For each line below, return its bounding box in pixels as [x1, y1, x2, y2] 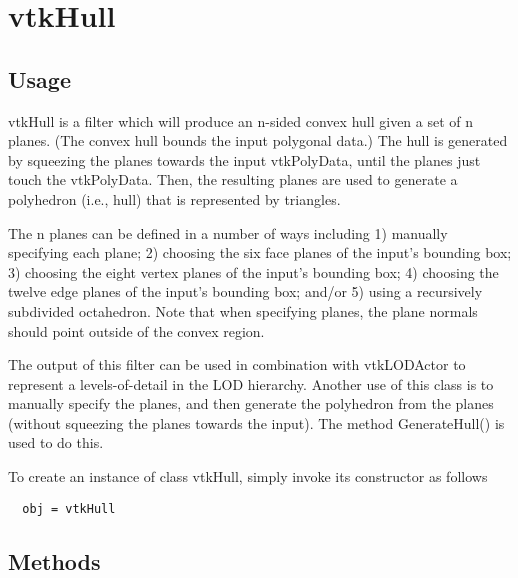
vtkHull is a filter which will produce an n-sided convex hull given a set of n [8, 110, 474, 131]
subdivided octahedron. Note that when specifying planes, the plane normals [8, 300, 478, 321]
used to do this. [8, 432, 104, 453]
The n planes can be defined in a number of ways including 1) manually [8, 222, 448, 243]
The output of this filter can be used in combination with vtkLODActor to [8, 354, 466, 375]
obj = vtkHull [22, 501, 116, 516]
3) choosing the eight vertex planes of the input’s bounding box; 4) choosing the [8, 261, 499, 282]
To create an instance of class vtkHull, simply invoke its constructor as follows [8, 466, 488, 487]
